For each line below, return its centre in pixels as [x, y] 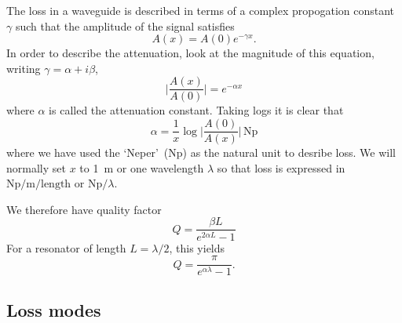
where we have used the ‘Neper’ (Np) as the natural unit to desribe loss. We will [201, 152]
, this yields [197, 247]
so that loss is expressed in [281, 167]
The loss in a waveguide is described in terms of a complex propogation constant [201, 10]
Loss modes [54, 309]
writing [24, 68]
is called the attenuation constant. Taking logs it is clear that [196, 110]
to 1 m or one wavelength [142, 167]
